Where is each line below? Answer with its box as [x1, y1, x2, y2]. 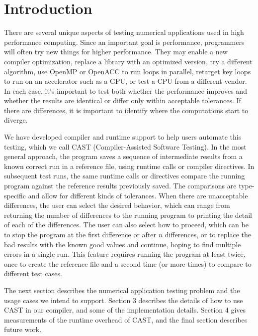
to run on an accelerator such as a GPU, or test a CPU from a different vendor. [4, 76, 247, 86]
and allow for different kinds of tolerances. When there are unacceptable [28, 190, 248, 200]
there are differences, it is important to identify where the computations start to [4, 105, 249, 115]
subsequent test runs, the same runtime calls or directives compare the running [4, 170, 245, 181]
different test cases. [4, 268, 62, 279]
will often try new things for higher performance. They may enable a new [4, 46, 228, 57]
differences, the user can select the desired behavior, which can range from [4, 200, 230, 210]
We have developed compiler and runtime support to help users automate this [4, 132, 242, 142]
